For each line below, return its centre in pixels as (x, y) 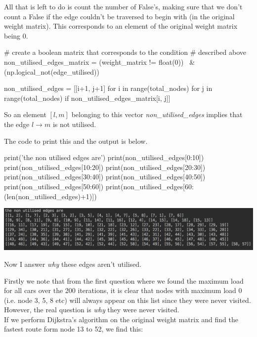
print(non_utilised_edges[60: (150, 186)
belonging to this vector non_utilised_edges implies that (157, 114)
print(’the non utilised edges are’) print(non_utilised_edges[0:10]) (104, 157)
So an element (25, 114)
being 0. (16, 35)
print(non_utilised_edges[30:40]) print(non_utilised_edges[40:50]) (105, 177)
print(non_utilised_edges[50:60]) (54, 186)
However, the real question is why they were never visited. (92, 310)
